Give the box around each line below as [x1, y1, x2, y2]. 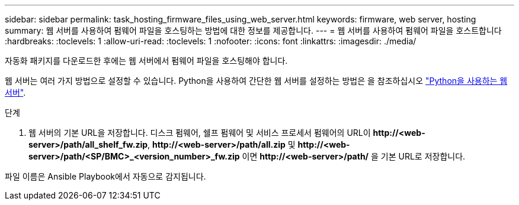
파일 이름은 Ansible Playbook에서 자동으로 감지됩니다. [5, 171, 206, 181]
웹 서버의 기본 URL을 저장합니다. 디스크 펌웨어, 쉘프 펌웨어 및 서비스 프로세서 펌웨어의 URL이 [28, 128, 371, 138]
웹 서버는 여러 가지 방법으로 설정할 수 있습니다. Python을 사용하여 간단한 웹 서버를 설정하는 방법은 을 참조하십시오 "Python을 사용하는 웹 [5, 76, 508, 86]
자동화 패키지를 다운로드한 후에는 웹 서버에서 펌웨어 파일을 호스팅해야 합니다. [5, 56, 288, 66]
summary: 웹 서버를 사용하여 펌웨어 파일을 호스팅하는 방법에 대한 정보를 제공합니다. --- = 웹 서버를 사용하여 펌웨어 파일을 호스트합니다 [5, 25, 502, 35]
